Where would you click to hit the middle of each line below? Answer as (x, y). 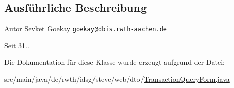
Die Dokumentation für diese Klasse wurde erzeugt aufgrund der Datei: (114, 62)
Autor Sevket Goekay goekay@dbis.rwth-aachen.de (85, 28)
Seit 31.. (17, 45)
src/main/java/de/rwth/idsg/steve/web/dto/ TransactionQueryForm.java (117, 79)
